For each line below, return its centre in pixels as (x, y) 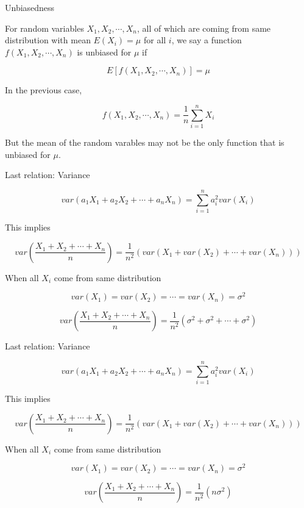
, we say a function (207, 40)
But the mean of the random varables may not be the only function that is (145, 142)
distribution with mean (48, 40)
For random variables (44, 28)
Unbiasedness (30, 7)
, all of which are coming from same (204, 28)
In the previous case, (44, 90)
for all (155, 40)
